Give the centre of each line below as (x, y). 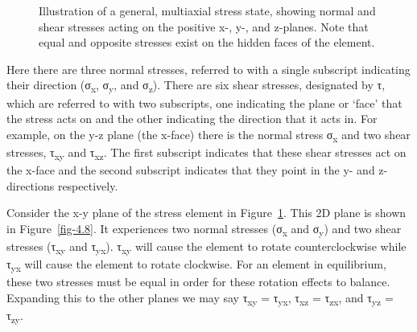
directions (31, 185)
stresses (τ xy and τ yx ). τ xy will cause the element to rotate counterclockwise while (206, 247)
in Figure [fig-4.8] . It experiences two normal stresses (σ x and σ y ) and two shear (204, 229)
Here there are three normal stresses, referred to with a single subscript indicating (208, 69)
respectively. (88, 185)
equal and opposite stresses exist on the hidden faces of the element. (207, 42)
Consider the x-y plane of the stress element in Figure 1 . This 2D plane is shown (206, 213)
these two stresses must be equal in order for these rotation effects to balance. (198, 282)
